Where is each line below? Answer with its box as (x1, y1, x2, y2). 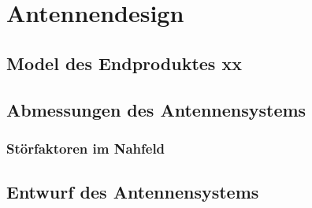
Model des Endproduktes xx (6, 50, 242, 75)
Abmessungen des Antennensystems (6, 97, 306, 121)
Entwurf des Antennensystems (6, 180, 259, 204)
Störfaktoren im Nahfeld (6, 138, 165, 158)
